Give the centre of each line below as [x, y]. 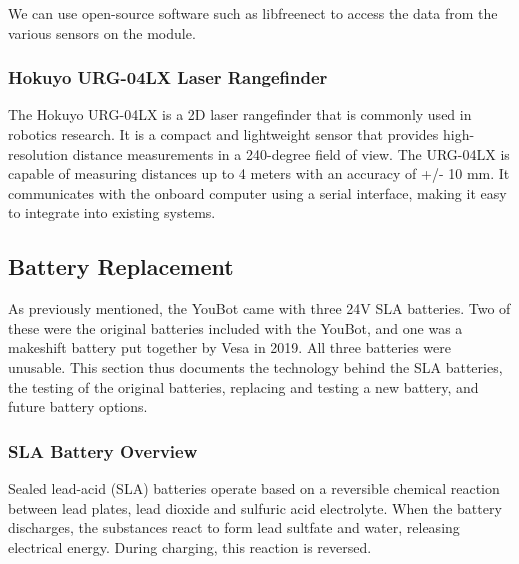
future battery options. [78, 406]
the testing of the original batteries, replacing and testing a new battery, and [243, 386]
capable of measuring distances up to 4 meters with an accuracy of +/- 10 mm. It [259, 173]
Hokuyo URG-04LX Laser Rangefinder [168, 77]
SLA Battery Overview [103, 450]
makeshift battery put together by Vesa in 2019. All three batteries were [229, 347]
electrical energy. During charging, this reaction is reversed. [190, 546]
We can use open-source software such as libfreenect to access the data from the [253, 13]
